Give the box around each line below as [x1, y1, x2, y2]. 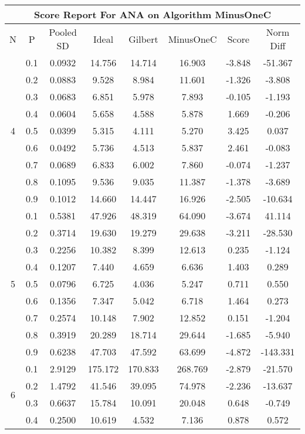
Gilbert [128, 32, 158, 46]
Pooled [49, 25, 77, 39]
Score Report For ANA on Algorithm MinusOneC [33, 8, 272, 21]
